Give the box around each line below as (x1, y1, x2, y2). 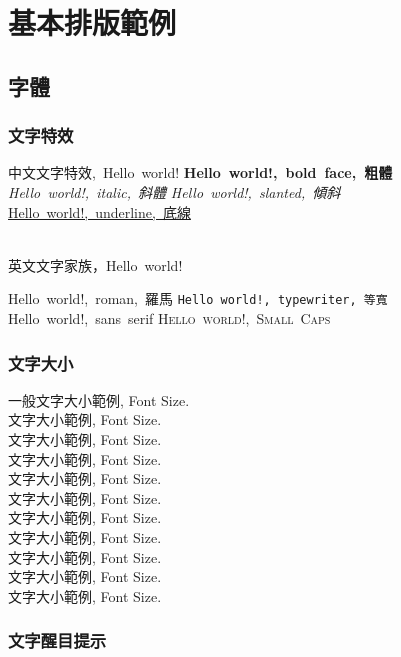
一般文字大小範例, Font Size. (8, 389, 190, 410)
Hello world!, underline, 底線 (8, 201, 191, 222)
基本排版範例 (8, 2, 177, 43)
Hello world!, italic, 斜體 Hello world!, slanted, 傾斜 (8, 181, 341, 202)
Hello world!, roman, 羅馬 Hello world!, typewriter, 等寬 (8, 288, 388, 309)
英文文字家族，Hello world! (8, 254, 183, 275)
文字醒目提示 (8, 628, 107, 653)
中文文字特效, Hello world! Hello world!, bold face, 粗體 (8, 162, 393, 183)
